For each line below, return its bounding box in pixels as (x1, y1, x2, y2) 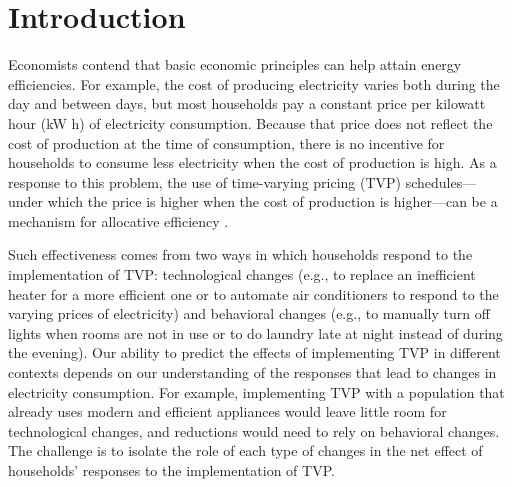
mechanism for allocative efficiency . (8, 210, 229, 231)
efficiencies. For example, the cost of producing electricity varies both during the (8, 73, 500, 94)
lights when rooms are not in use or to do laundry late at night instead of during (8, 322, 503, 343)
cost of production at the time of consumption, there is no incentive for (8, 132, 445, 153)
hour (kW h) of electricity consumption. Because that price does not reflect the (8, 112, 493, 133)
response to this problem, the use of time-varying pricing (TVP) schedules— (8, 171, 477, 192)
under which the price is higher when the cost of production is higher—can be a (8, 191, 498, 212)
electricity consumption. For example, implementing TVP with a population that (8, 381, 505, 402)
